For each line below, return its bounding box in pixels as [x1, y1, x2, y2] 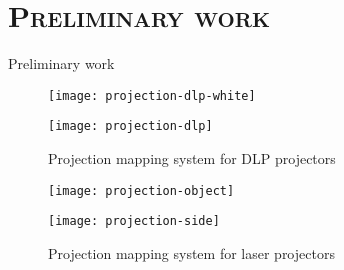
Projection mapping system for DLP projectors [48, 148, 336, 169]
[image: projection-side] [48, 214, 220, 229]
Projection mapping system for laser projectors [48, 242, 335, 263]
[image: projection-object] [48, 183, 235, 198]
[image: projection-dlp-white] [48, 88, 256, 103]
